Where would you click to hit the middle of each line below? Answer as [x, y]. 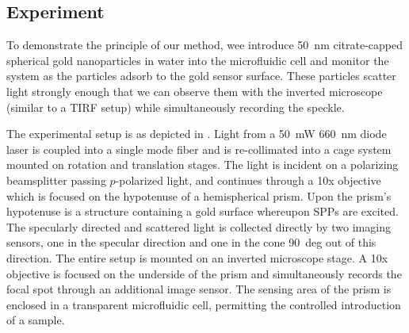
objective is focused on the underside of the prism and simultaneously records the [204, 273]
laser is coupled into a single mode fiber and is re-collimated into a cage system [199, 149]
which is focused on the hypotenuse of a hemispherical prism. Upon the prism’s [199, 195]
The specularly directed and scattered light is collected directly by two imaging [199, 226]
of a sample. [36, 320]
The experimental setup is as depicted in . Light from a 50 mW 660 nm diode [197, 134]
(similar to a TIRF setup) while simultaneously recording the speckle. [176, 107]
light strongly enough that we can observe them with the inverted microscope [195, 91]
